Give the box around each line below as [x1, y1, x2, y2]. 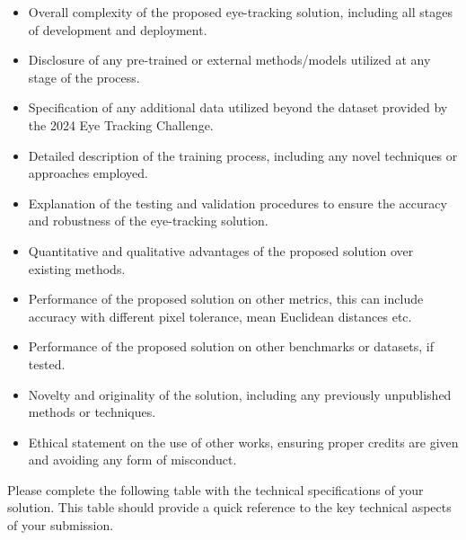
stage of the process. [28, 67, 140, 86]
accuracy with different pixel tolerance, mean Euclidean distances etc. [28, 306, 412, 325]
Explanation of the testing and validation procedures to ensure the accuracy [28, 193, 447, 212]
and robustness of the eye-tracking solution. [28, 211, 268, 230]
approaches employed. [28, 164, 148, 182]
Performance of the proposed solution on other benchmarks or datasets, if [28, 337, 434, 356]
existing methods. [28, 259, 126, 278]
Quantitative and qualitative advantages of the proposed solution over [28, 241, 414, 260]
